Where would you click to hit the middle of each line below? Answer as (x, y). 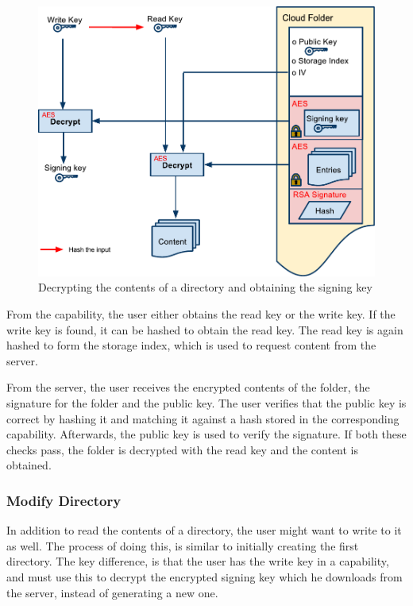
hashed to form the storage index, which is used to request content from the (191, 345)
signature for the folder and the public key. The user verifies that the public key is (206, 402)
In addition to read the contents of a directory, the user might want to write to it (204, 530)
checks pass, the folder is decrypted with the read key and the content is (183, 449)
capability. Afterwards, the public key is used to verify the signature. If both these (206, 434)
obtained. (29, 465)
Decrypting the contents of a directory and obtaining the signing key (205, 287)
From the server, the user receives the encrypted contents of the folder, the (188, 387)
